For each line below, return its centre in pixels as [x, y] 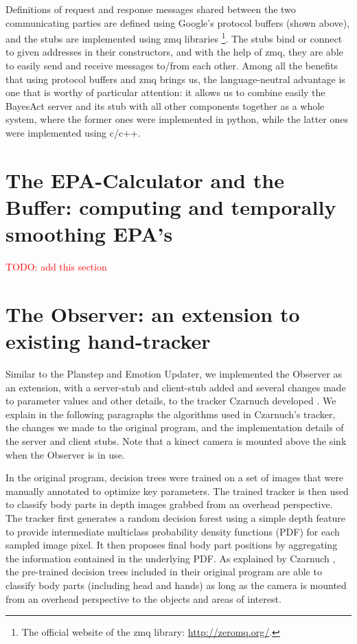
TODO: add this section [56, 267]
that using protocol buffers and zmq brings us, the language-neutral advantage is [175, 79]
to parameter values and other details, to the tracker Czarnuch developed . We [171, 401]
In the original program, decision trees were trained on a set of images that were [175, 478]
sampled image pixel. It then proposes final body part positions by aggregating [172, 545]
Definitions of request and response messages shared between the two [151, 9]
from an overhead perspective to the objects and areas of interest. [143, 598]
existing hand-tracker [108, 341]
